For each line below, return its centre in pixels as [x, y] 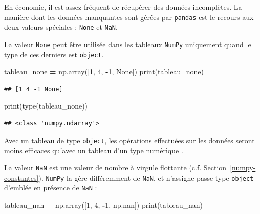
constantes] [21, 177]
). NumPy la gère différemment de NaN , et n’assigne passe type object [146, 177]
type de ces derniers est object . [54, 54]
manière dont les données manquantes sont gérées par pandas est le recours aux [129, 17]
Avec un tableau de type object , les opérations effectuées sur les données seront [129, 140]
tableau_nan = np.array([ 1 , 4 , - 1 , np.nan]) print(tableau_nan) [103, 205]
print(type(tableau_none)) [46, 106]
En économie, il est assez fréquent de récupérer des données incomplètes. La [123, 7]
